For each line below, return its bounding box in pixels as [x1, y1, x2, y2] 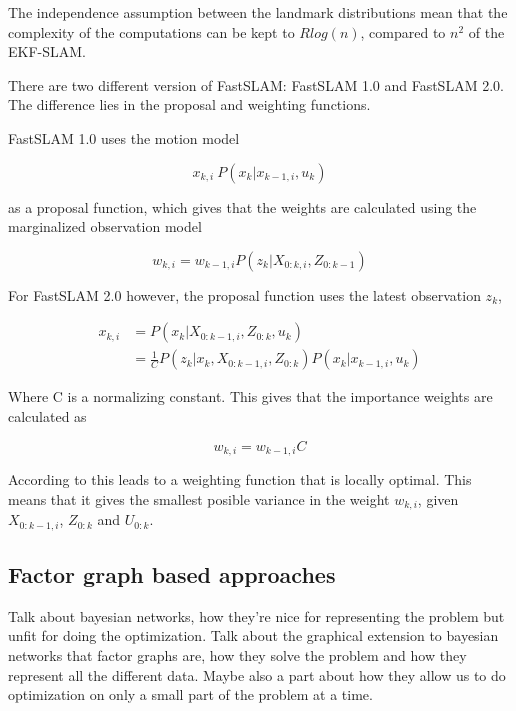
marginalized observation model [8, 216, 202, 237]
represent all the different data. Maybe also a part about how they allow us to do [8, 664, 506, 685]
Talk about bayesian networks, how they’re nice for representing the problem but [8, 605, 505, 626]
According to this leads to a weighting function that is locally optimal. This [8, 469, 472, 490]
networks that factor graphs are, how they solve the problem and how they [8, 644, 467, 665]
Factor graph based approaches [8, 558, 336, 589]
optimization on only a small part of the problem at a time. [8, 684, 373, 705]
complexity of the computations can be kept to [8, 21, 295, 42]
